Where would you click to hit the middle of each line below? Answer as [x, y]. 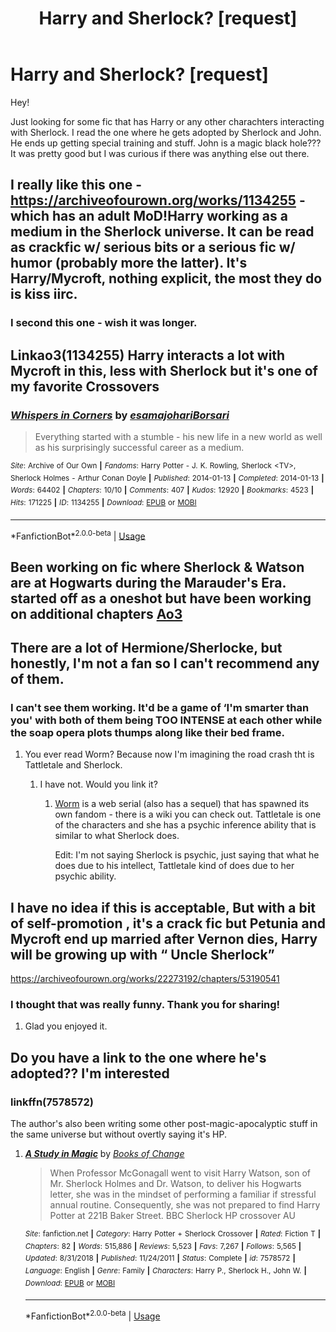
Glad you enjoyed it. [66, 1026]
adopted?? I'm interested [90, 1073]
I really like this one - [76, 185]
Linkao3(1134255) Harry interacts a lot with [148, 355]
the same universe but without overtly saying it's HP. [119, 1134]
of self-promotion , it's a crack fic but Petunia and [168, 923]
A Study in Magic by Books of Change [104, 1154]
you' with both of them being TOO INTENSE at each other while [166, 720]
